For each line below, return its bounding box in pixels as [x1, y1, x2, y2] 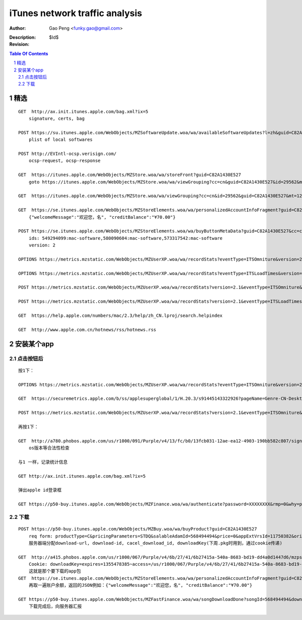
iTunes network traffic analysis [9, 8, 142, 19]
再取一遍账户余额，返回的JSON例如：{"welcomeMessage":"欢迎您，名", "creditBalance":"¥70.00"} [28, 582, 253, 588]
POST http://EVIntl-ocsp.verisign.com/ [18, 151, 117, 157]
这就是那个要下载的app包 [28, 568, 82, 574]
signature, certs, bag [28, 116, 85, 122]
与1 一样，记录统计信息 [18, 459, 68, 465]
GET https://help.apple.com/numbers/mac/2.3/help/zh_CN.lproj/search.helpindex [18, 313, 223, 319]
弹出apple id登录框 [18, 487, 62, 493]
